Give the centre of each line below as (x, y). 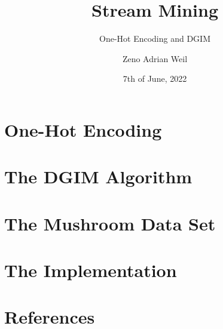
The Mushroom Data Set (110, 223)
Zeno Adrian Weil (155, 58)
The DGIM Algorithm (98, 176)
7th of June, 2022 (155, 79)
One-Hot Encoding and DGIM (155, 39)
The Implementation (91, 270)
